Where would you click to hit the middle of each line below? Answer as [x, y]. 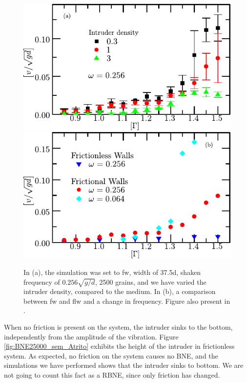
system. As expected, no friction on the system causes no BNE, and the [111, 355]
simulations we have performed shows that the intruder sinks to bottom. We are [124, 365]
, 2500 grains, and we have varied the [151, 282]
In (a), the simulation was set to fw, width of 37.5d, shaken [112, 272]
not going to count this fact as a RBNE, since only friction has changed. [112, 375]
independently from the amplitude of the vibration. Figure [91, 336]
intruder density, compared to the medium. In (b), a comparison [120, 291]
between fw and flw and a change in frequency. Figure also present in [127, 301]
